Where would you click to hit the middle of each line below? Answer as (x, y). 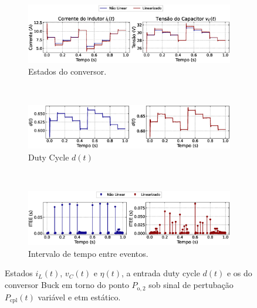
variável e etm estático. (79, 297)
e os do (239, 273)
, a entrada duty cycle (161, 273)
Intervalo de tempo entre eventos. (88, 253)
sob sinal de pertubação (191, 285)
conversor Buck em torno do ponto (67, 285)
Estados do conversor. (67, 71)
